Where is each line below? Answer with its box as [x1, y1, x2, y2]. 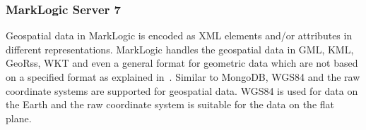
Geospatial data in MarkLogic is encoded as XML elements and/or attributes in [6, 28, 353, 43]
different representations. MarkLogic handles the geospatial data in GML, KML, [6, 41, 354, 56]
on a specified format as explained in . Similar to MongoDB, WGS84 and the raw [6, 70, 360, 84]
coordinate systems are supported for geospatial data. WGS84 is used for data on [6, 83, 358, 98]
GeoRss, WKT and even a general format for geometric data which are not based [6, 56, 358, 70]
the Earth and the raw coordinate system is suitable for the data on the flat [6, 97, 334, 112]
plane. [6, 110, 32, 125]
